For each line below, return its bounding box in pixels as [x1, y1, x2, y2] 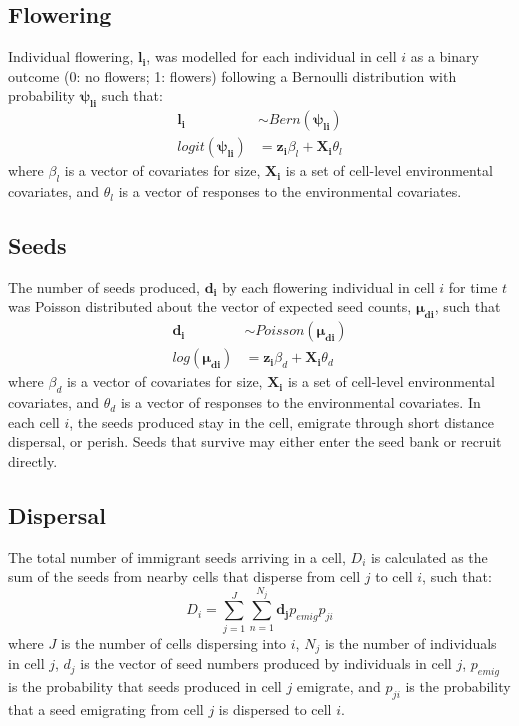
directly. [8, 450, 58, 471]
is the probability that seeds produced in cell [8, 675, 282, 696]
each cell [8, 411, 60, 432]
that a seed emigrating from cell [8, 698, 204, 719]
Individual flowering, [8, 46, 134, 67]
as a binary [410, 46, 479, 67]
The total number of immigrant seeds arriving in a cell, [8, 546, 346, 567]
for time [448, 276, 498, 297]
